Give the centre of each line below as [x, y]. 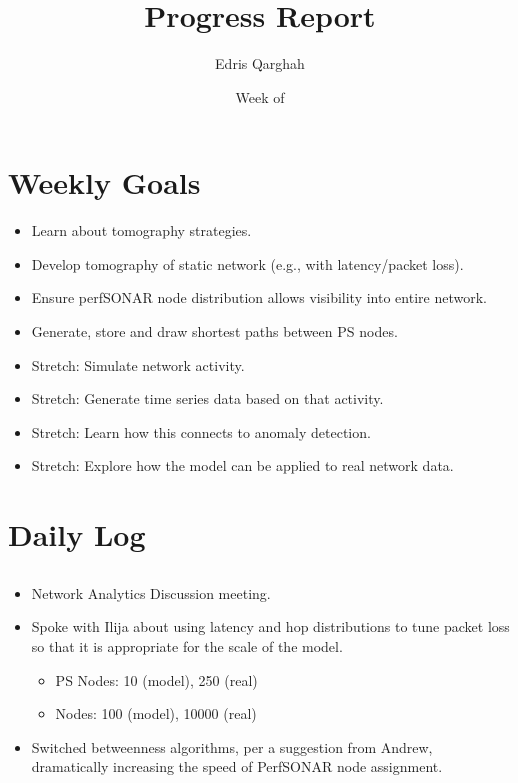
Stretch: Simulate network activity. [138, 364]
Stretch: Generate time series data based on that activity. [207, 398]
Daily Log [77, 534]
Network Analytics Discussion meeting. [151, 592]
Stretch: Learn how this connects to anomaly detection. [201, 431]
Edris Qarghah [260, 63]
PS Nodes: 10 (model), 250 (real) [156, 679]
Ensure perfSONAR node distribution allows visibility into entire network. [259, 297]
